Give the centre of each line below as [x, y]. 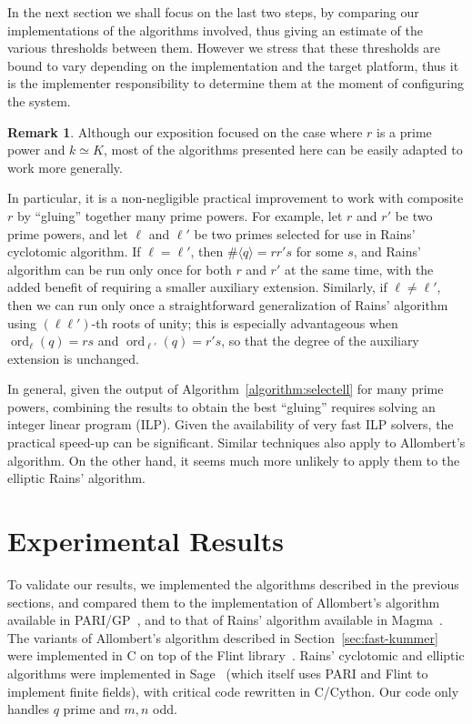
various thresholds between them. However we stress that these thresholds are [224, 48]
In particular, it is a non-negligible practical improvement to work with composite [236, 198]
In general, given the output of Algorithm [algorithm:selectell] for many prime [226, 389]
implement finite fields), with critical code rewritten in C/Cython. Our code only [233, 691]
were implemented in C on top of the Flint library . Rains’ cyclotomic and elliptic [236, 655]
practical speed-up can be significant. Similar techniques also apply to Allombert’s [236, 442]
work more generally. [65, 167]
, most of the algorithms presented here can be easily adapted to [283, 150]
